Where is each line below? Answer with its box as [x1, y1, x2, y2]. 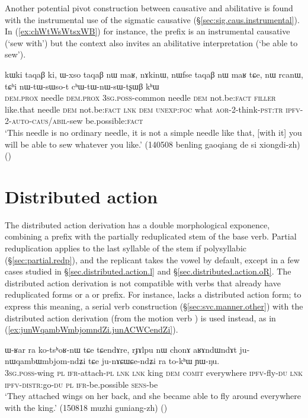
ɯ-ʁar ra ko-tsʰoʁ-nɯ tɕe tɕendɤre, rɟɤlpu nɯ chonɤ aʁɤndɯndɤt [5, 343, 237, 355]
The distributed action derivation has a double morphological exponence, [5, 218, 270, 231]
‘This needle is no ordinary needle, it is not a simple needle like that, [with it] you [5, 126, 302, 138]
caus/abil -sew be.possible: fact [32, 114, 143, 127]
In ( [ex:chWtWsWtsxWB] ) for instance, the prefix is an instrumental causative [5, 25, 290, 37]
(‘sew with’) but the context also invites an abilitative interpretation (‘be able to [5, 36, 298, 49]
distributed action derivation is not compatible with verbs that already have [5, 276, 281, 289]
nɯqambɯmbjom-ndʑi [5, 355, 86, 367]
